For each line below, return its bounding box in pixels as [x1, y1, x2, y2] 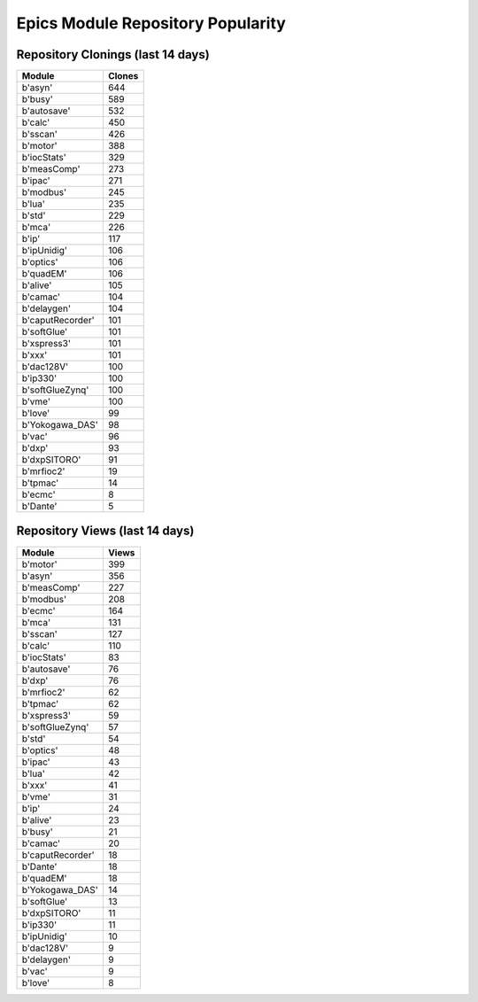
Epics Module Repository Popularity [16, 13, 287, 33]
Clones [107, 70, 139, 82]
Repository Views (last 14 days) [16, 524, 195, 539]
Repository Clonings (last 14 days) [16, 47, 210, 62]
